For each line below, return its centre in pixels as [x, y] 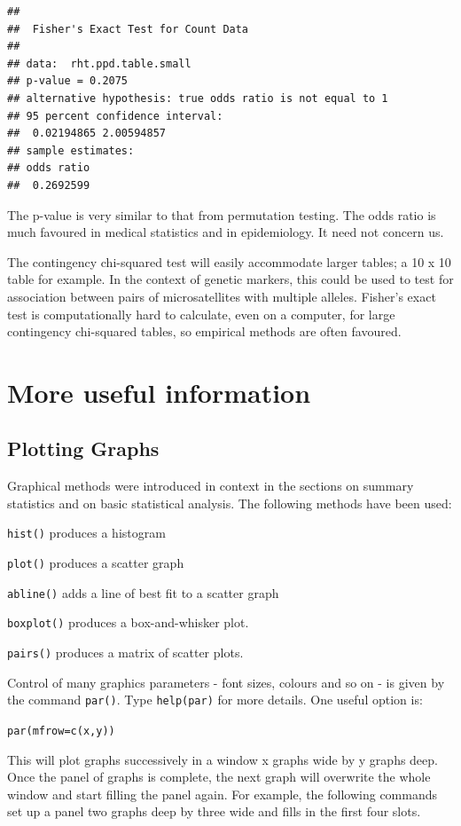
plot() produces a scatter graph [96, 563]
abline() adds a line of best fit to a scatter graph [143, 592]
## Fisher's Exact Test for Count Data [128, 29]
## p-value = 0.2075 [68, 81]
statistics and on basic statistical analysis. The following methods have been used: [230, 503]
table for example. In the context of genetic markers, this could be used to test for [230, 279]
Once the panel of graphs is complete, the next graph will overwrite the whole [219, 777]
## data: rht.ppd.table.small [99, 63]
